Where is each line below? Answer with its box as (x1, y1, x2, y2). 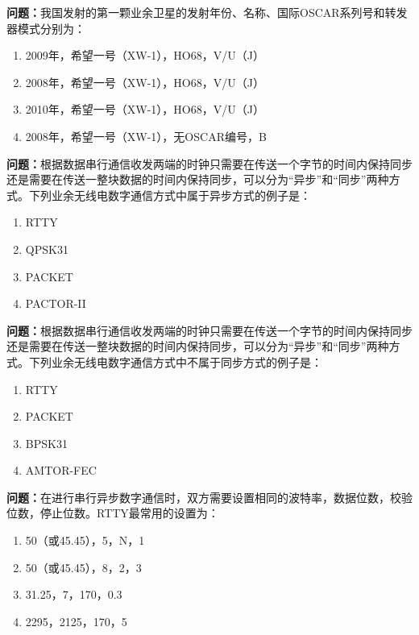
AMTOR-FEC (25, 462, 97, 479)
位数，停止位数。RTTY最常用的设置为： (6, 504, 219, 521)
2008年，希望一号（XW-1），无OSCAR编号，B (25, 127, 267, 144)
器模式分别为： (6, 19, 85, 36)
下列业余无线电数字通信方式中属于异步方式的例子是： (28, 186, 311, 203)
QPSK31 (25, 240, 68, 257)
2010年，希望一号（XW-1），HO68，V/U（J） (25, 101, 264, 118)
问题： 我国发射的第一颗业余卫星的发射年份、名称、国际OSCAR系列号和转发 (6, 4, 408, 20)
